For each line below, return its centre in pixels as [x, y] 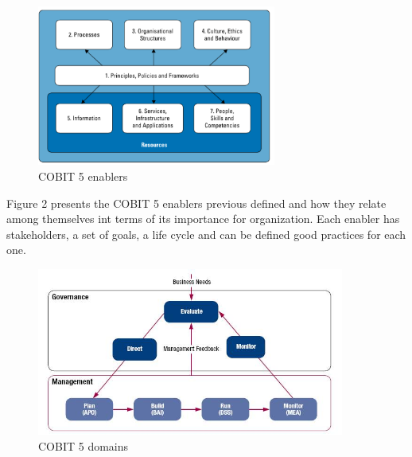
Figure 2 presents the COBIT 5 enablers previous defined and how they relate [196, 203]
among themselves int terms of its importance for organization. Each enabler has [203, 219]
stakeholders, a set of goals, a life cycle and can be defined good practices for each [206, 234]
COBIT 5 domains [84, 445]
